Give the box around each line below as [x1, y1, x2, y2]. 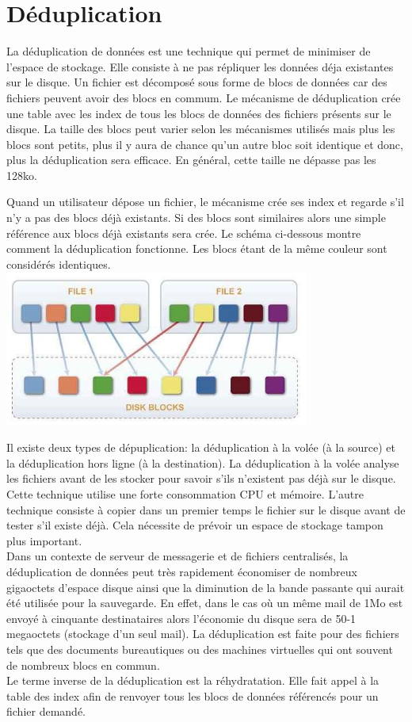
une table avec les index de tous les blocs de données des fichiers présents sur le [6, 105, 391, 121]
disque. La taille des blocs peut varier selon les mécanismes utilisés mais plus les [6, 120, 395, 137]
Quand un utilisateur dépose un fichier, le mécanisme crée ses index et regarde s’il [6, 193, 404, 210]
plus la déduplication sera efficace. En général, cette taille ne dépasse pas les [6, 151, 376, 168]
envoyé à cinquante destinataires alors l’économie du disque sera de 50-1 [6, 609, 357, 626]
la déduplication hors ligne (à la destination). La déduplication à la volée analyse [6, 454, 399, 471]
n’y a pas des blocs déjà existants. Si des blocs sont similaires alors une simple [6, 209, 386, 226]
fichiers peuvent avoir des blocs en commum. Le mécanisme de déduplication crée [6, 89, 401, 105]
